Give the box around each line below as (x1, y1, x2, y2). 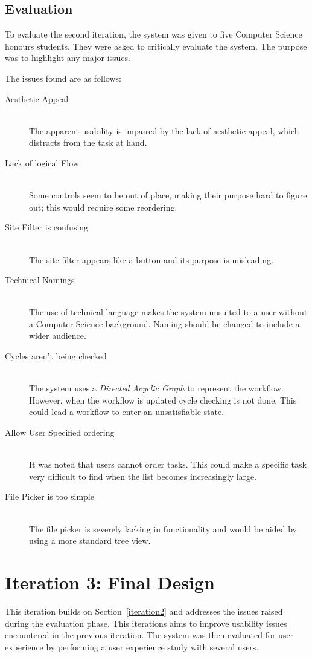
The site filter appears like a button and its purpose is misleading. (29, 253, 274, 266)
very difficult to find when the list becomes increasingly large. (29, 469, 257, 482)
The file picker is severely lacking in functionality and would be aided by (29, 522, 297, 535)
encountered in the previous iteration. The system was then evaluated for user (5, 629, 294, 641)
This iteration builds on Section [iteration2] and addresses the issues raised (5, 604, 283, 617)
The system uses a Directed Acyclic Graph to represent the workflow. (29, 382, 284, 394)
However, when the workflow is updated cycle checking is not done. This (29, 393, 297, 406)
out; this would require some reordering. (29, 200, 177, 213)
